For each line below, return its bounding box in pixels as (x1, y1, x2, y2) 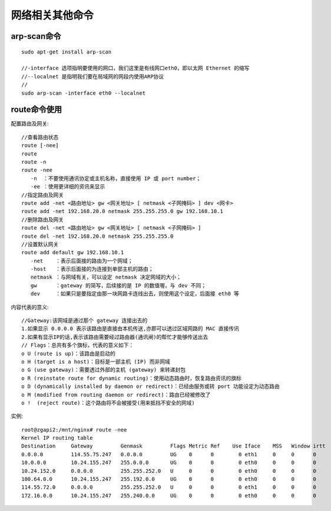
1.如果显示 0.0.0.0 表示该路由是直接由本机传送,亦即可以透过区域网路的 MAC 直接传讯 (21, 326, 240, 332)
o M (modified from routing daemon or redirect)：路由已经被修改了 (21, 391, 211, 398)
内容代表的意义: (11, 303, 49, 310)
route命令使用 (11, 105, 62, 115)
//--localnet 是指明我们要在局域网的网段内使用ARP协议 (21, 73, 164, 79)
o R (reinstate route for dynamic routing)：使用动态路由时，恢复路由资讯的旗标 (21, 374, 241, 381)
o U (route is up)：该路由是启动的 (21, 350, 116, 357)
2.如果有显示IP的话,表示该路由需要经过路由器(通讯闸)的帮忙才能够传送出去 (21, 333, 208, 340)
